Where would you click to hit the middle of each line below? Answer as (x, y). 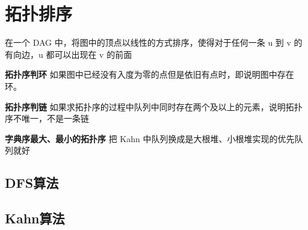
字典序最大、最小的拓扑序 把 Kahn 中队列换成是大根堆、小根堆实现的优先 (150, 138)
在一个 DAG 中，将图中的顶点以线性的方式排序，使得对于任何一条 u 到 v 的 (154, 42)
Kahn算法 (35, 218)
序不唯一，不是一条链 (47, 118)
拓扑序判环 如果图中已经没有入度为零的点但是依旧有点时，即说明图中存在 (149, 74)
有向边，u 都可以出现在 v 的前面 (69, 54)
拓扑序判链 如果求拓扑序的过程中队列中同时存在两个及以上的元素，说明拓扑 (154, 106)
